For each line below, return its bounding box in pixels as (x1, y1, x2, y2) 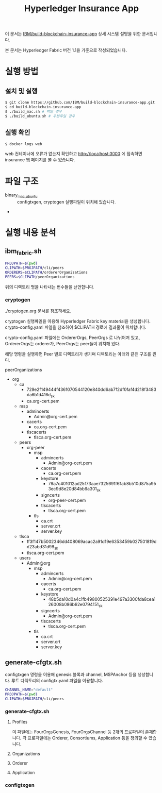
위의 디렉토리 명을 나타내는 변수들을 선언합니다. (5, 284, 95, 289)
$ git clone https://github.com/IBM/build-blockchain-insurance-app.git (5, 100, 155, 105)
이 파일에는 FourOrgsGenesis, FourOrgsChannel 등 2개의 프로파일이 (12, 729, 144, 735)
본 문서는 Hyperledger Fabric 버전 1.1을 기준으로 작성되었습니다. (5, 47, 127, 53)
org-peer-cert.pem (48, 497, 86, 503)
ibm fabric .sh (5, 247, 42, 256)
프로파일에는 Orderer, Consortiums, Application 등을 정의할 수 (27, 735, 147, 741)
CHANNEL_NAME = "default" (5, 688, 53, 692)
